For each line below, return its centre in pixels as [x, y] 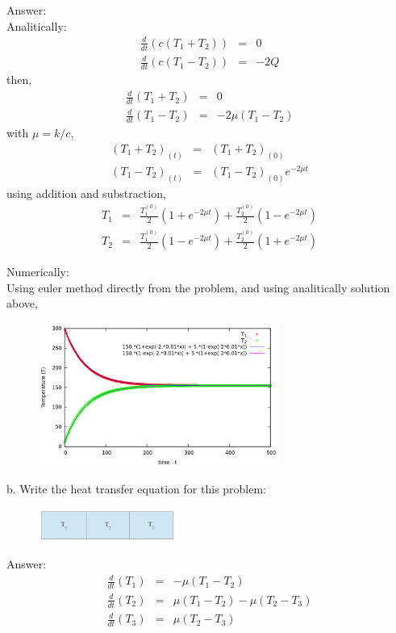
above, [22, 303]
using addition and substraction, [86, 193]
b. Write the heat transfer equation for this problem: [136, 489]
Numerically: [38, 272]
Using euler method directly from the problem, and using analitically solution [198, 287]
